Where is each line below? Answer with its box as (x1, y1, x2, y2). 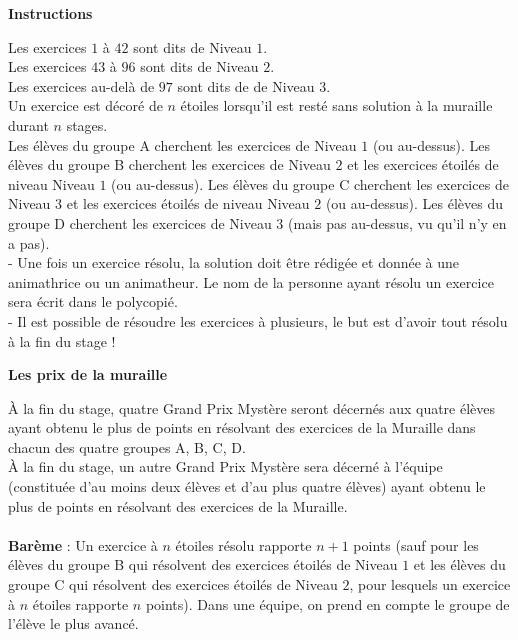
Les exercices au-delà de (8, 75, 155, 96)
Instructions (8, 3, 93, 23)
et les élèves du (413, 554, 506, 575)
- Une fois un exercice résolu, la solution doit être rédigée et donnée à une (8, 252, 460, 273)
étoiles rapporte (32, 593, 129, 614)
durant (8, 114, 49, 135)
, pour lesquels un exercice (349, 574, 511, 595)
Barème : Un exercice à (8, 534, 158, 555)
